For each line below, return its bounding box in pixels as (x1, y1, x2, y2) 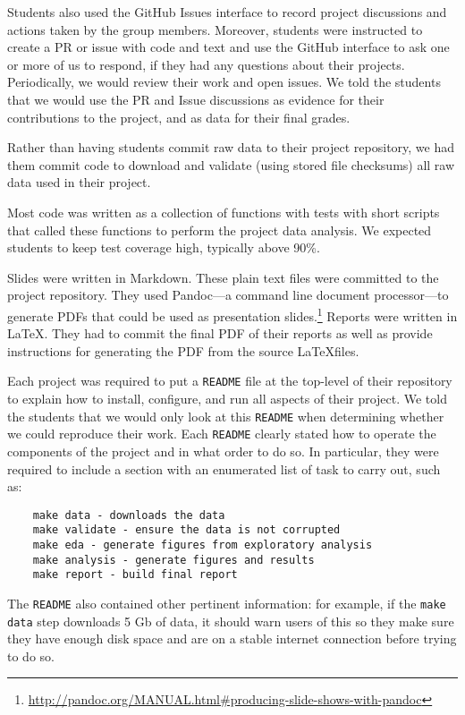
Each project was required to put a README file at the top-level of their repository (7, 371, 452, 390)
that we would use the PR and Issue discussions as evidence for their (7, 89, 385, 108)
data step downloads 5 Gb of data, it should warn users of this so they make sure (7, 611, 454, 630)
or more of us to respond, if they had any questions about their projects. (7, 55, 405, 73)
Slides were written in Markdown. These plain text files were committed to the (7, 268, 439, 286)
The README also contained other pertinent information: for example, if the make (7, 593, 446, 612)
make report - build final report (32, 568, 238, 582)
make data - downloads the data (32, 508, 225, 522)
